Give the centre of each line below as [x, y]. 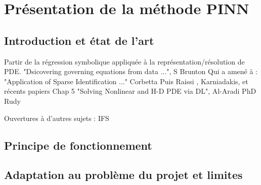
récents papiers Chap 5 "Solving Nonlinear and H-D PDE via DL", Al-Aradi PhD [130, 91]
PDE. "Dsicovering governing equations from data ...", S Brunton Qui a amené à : [131, 71]
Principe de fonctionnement [78, 145]
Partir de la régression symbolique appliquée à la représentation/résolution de [124, 61]
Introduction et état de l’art [79, 40]
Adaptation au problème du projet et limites [123, 175]
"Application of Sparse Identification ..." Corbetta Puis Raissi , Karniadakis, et [126, 81]
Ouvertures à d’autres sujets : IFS [57, 118]
